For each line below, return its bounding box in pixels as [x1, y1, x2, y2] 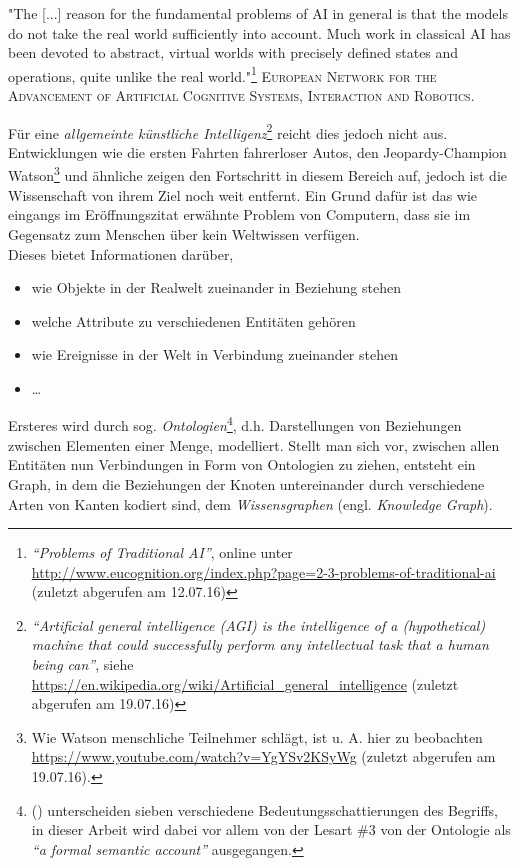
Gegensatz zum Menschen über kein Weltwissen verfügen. [8, 223, 360, 244]
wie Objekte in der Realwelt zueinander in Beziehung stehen [31, 277, 401, 298]
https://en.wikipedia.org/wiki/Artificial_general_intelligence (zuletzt [31, 673, 459, 694]
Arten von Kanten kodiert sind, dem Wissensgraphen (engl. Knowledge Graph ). [8, 493, 493, 514]
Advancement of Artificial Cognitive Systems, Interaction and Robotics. [8, 85, 475, 106]
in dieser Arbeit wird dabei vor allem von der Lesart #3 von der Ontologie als [31, 819, 511, 840]
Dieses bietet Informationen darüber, [8, 243, 234, 264]
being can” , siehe [31, 654, 134, 675]
